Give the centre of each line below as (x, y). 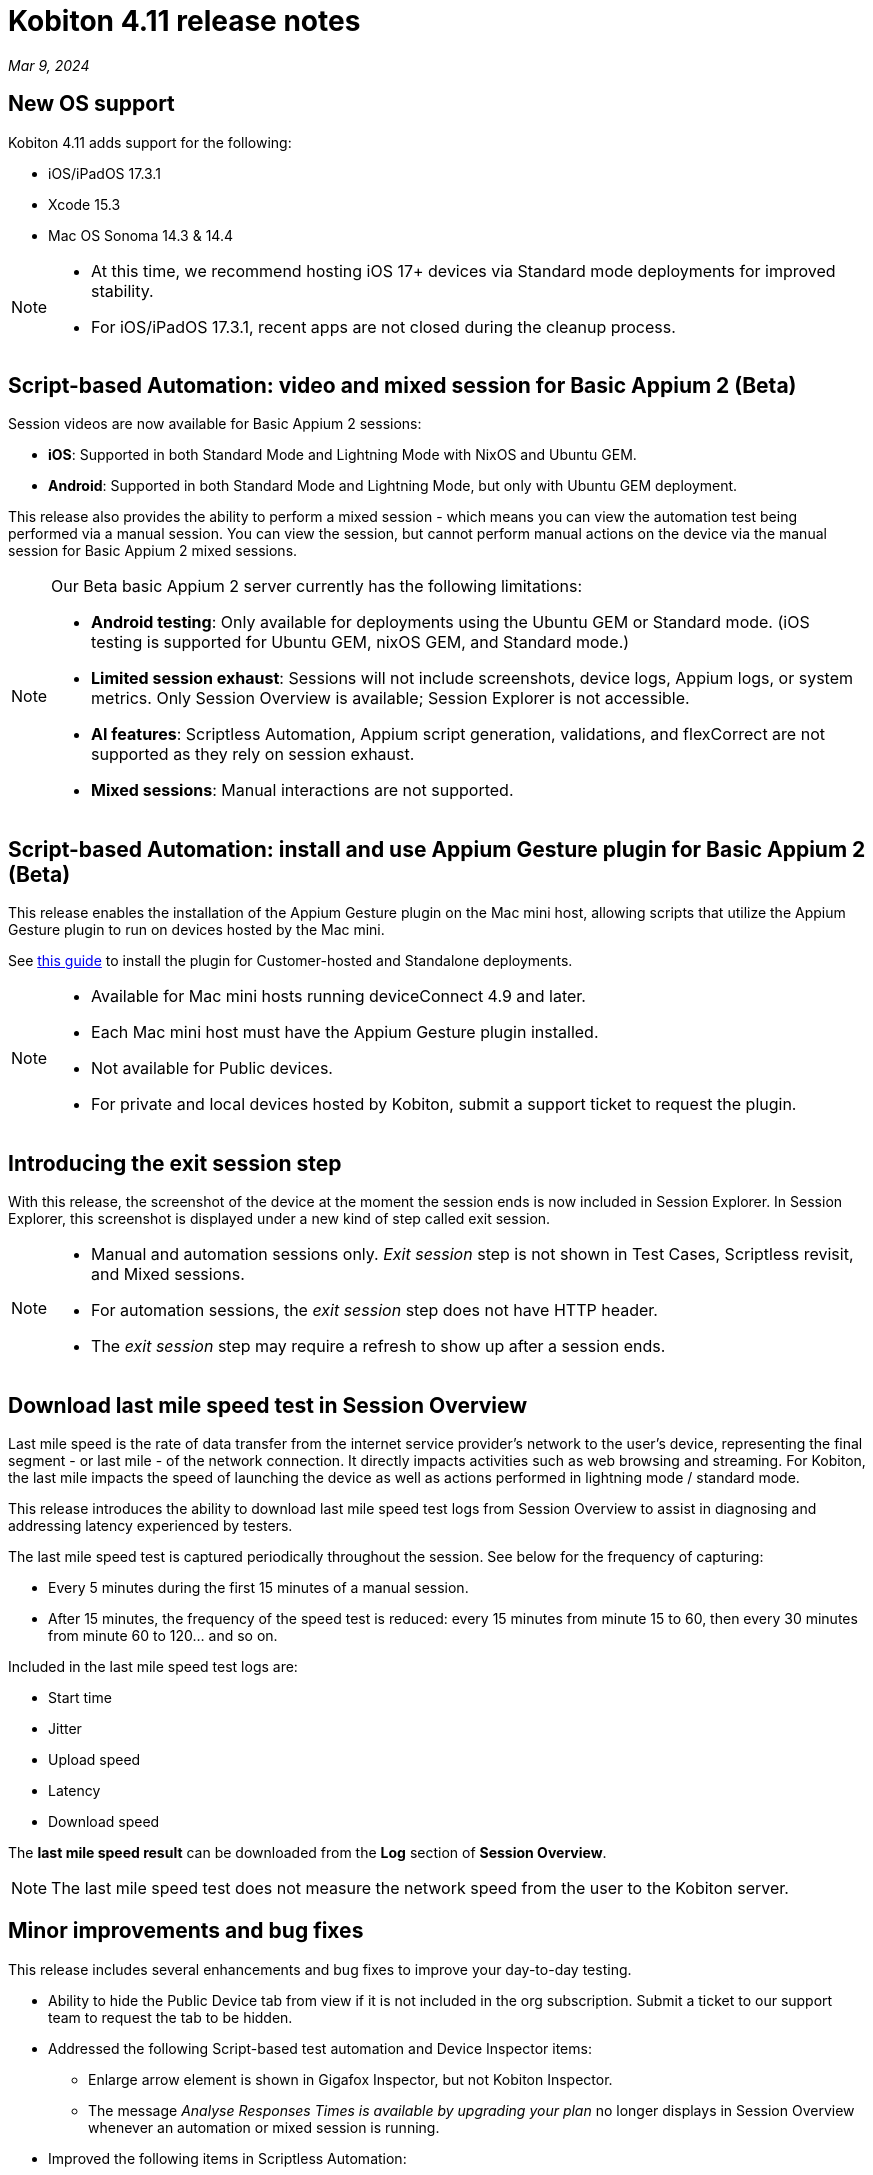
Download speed (104, 1821)
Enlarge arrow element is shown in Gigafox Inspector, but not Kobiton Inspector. (350, 2079)
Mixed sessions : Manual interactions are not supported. (302, 790)
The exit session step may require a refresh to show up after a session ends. (378, 1346)
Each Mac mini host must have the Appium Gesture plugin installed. (345, 1032)
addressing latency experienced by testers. (150, 1525)
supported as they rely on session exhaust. (253, 754)
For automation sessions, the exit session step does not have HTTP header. (374, 1310)
